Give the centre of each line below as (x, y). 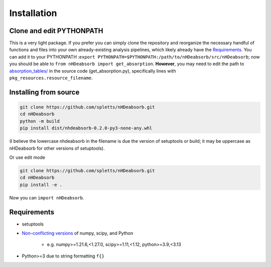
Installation (33, 13)
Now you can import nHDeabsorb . (47, 197)
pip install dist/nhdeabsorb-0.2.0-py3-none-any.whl (86, 128)
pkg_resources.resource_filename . (51, 78)
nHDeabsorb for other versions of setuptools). (57, 148)
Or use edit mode (27, 157)
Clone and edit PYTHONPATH (56, 31)
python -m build (40, 121)
